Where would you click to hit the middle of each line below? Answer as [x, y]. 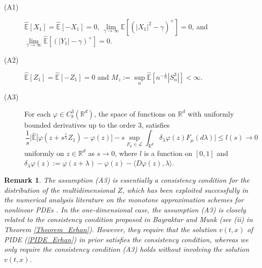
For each [37, 113]
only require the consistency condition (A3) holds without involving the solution [127, 249]
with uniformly [211, 113]
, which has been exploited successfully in [185, 190]
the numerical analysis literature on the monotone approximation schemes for [124, 200]
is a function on [168, 153]
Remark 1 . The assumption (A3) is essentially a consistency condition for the [127, 180]
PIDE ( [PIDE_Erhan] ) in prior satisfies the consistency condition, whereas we [126, 239]
